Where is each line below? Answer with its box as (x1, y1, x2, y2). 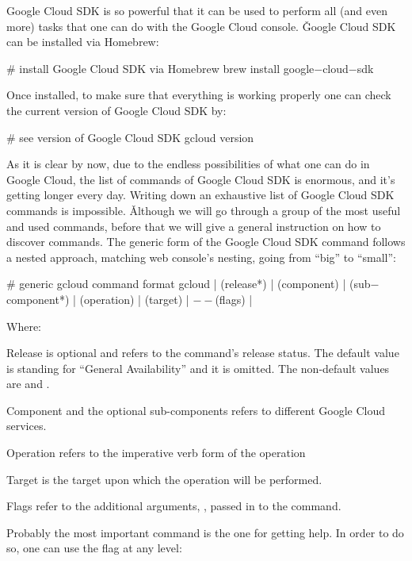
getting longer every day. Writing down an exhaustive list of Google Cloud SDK (6, 186, 395, 203)
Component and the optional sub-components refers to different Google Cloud (6, 402, 386, 418)
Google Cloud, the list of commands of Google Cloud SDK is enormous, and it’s (6, 171, 395, 187)
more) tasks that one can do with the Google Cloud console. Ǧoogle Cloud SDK (6, 17, 396, 34)
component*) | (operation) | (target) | (6, 290, 189, 307)
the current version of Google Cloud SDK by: (6, 102, 227, 118)
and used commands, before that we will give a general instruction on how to (6, 217, 381, 234)
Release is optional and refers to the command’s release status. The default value (6, 344, 399, 361)
